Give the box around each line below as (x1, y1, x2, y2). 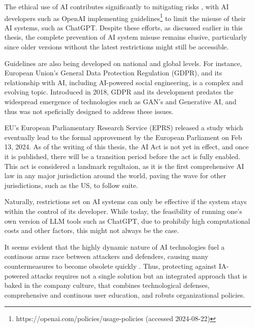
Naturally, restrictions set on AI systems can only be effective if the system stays (4, 196, 247, 207)
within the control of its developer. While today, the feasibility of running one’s (4, 206, 242, 216)
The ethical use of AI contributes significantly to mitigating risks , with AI (4, 1, 229, 11)
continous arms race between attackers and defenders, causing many (4, 251, 209, 261)
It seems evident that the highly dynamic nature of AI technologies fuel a (4, 241, 225, 252)
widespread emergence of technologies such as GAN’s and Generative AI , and (4, 96, 236, 106)
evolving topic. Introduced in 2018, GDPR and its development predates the (4, 87, 233, 97)
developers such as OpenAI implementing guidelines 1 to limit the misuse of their (4, 11, 246, 23)
